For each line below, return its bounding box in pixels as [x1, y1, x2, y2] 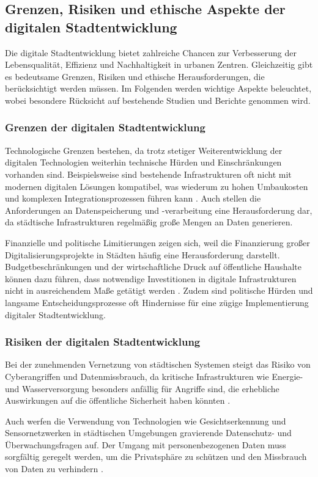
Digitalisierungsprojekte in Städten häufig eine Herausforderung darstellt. [5, 248, 280, 261]
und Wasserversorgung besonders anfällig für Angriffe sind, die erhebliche [5, 382, 279, 395]
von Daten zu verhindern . [5, 462, 103, 475]
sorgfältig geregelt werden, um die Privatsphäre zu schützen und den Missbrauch [5, 450, 307, 463]
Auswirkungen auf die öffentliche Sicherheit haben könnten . [5, 394, 231, 407]
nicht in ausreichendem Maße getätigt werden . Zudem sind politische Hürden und [5, 284, 313, 297]
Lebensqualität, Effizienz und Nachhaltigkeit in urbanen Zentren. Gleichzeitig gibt [5, 58, 313, 71]
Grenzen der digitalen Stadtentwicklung [5, 120, 205, 135]
